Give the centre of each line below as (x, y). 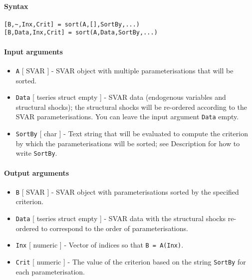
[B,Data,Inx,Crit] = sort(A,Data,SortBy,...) (81, 33)
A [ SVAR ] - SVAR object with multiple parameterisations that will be (125, 70)
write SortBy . (36, 153)
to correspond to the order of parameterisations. (115, 228)
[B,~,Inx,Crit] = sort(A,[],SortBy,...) (72, 24)
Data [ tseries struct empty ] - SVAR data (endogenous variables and (121, 97)
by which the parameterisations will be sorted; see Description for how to (128, 143)
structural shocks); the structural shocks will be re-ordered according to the (131, 107)
